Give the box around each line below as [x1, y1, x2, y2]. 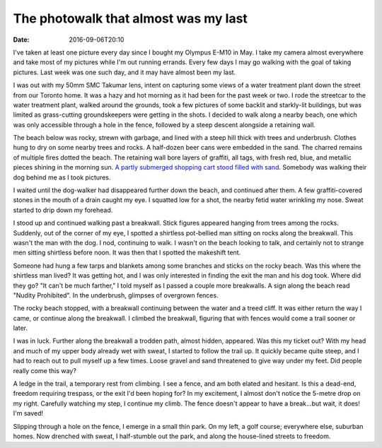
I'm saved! [13, 409, 44, 418]
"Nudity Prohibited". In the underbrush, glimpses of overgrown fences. [13, 290, 219, 300]
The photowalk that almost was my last [13, 11, 248, 26]
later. [13, 324, 28, 332]
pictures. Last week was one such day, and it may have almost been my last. [13, 68, 236, 76]
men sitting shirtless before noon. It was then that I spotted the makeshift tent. [13, 248, 241, 257]
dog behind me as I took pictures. [13, 173, 111, 182]
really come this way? [13, 366, 77, 375]
